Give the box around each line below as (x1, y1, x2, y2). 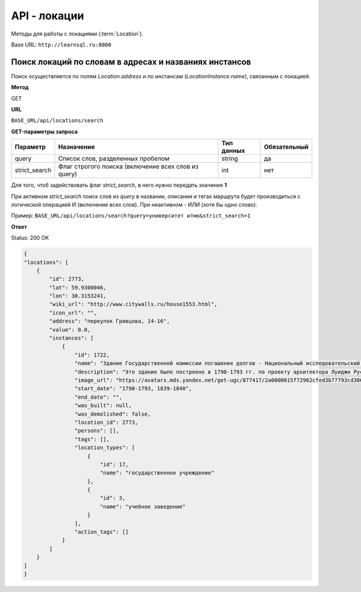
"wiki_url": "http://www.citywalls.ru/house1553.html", (49, 301, 218, 308)
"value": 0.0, (49, 326, 91, 333)
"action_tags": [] (74, 529, 129, 535)
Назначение (58, 143, 96, 151)
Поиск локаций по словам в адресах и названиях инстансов (11, 57, 251, 67)
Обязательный (264, 143, 309, 151)
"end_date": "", (74, 393, 123, 400)
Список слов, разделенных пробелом (58, 154, 170, 163)
